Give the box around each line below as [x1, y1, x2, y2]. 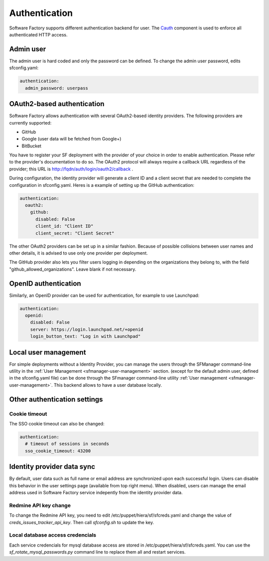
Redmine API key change [9, 502, 71, 509]
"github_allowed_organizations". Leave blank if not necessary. [9, 266, 136, 272]
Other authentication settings [9, 395, 103, 404]
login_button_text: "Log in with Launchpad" [30, 334, 141, 339]
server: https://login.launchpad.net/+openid [30, 326, 143, 332]
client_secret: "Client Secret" [35, 230, 115, 236]
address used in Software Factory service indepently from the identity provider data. [9, 490, 183, 496]
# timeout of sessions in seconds [25, 441, 110, 447]
